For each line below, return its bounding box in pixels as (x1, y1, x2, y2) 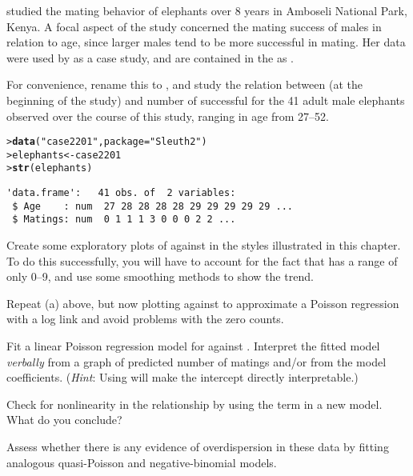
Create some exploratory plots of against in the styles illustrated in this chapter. (6, 237, 401, 254)
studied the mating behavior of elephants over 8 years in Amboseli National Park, (6, 2, 407, 18)
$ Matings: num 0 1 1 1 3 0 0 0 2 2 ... (12, 214, 236, 226)
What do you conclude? (6, 411, 122, 428)
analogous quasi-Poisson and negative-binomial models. (6, 454, 277, 470)
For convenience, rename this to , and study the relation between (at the (6, 76, 363, 93)
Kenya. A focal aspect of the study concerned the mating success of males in (6, 18, 382, 34)
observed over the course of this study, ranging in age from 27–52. (6, 107, 330, 124)
